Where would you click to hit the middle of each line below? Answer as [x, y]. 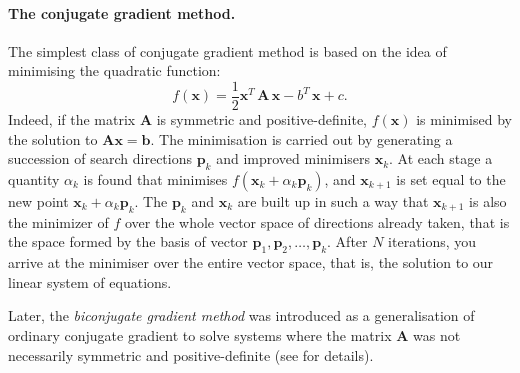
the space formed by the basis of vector [128, 241]
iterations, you [432, 241]
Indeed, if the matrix [72, 119]
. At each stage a [441, 158]
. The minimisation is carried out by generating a [301, 138]
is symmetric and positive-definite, [261, 119]
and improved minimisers [293, 158]
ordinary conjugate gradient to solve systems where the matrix [200, 335]
